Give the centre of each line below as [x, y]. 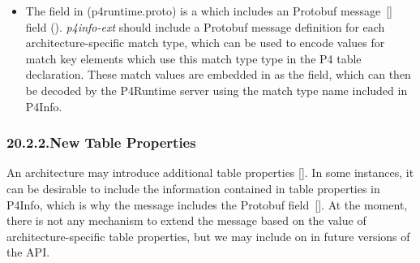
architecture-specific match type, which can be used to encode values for [205, 43]
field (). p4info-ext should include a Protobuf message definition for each [205, 26]
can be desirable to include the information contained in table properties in [193, 188]
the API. [28, 252]
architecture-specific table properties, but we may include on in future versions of [208, 236]
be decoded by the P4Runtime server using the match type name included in [216, 90]
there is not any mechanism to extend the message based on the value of [186, 220]
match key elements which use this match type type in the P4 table [193, 58]
